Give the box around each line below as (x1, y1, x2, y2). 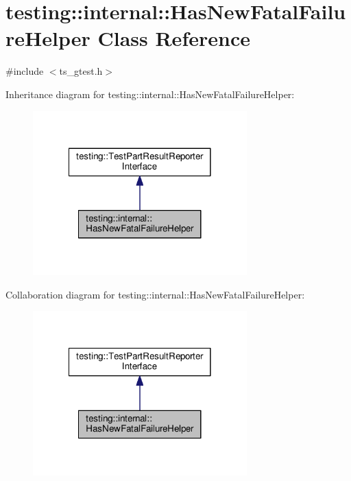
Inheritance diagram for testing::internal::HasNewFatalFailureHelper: (5, 86, 295, 101)
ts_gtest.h (59, 64, 103, 78)
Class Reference (97, 24, 250, 52)
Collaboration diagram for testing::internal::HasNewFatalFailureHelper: (5, 287, 305, 301)
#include (5, 64, 44, 78)
